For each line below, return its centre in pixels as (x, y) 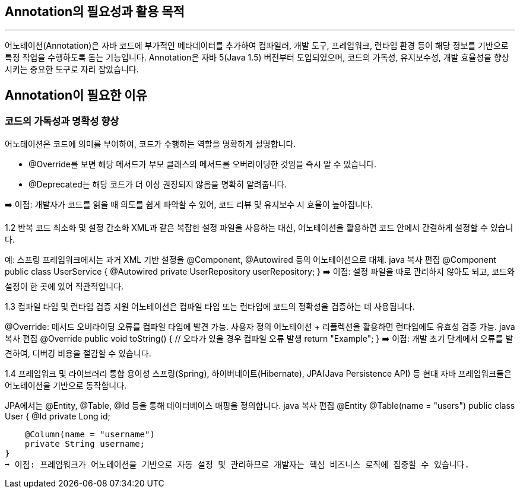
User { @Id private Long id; (58, 416)
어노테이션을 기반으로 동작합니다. (66, 385)
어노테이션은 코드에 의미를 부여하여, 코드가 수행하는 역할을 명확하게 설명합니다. (150, 144)
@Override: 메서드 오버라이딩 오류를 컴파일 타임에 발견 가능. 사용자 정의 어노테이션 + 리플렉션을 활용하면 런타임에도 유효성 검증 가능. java (260, 326)
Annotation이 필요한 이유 (76, 95)
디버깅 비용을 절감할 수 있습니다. (92, 353)
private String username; (85, 443)
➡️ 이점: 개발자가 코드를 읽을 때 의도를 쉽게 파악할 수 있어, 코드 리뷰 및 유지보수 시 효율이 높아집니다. (189, 204)
